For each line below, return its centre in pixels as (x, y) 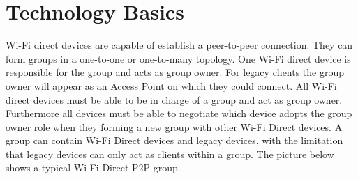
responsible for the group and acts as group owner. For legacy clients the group (175, 72)
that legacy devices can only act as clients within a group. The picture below (170, 154)
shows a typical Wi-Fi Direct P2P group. (93, 168)
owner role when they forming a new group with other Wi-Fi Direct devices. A (174, 126)
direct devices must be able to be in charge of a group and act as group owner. (174, 99)
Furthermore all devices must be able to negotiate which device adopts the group (179, 113)
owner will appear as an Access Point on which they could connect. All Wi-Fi (171, 85)
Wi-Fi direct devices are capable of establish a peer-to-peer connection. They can (179, 45)
